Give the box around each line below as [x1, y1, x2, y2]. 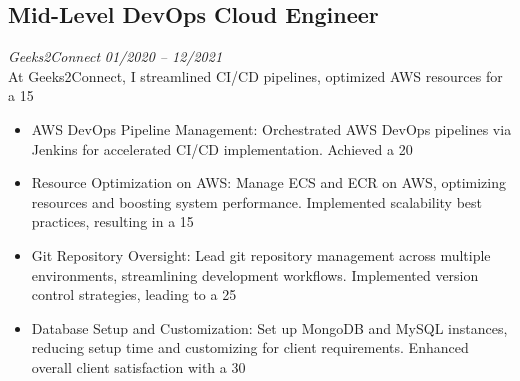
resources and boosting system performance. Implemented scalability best [31, 191, 483, 212]
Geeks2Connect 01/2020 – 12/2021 [8, 46, 223, 67]
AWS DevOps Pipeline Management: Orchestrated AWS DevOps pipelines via [31, 118, 512, 139]
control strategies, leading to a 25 [31, 284, 237, 305]
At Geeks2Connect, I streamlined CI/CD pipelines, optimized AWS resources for [8, 65, 503, 86]
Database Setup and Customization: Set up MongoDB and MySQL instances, [31, 317, 508, 338]
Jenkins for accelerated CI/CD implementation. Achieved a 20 [31, 138, 413, 159]
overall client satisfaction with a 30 [31, 356, 246, 377]
